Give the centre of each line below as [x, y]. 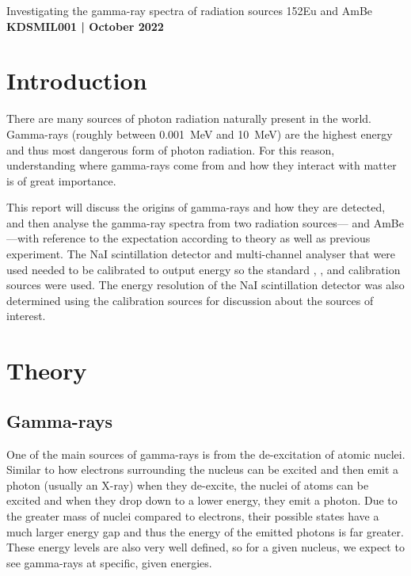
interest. [26, 316]
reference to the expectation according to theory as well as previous [206, 238]
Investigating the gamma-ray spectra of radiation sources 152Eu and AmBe [190, 10]
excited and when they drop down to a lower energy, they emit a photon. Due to [202, 500]
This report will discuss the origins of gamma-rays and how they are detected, [196, 207]
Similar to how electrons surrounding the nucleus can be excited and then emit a [203, 469]
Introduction [77, 80]
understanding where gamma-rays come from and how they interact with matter [202, 165]
